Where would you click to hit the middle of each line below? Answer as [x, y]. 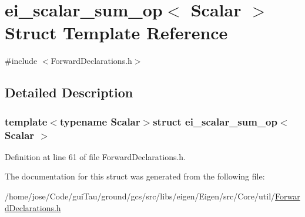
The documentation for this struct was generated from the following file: [135, 176]
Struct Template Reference [116, 33]
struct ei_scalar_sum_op [215, 121]
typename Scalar [100, 121]
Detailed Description [69, 92]
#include [21, 61]
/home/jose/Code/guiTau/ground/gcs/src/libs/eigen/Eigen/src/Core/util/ [140, 196]
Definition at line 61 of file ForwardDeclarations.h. [95, 156]
